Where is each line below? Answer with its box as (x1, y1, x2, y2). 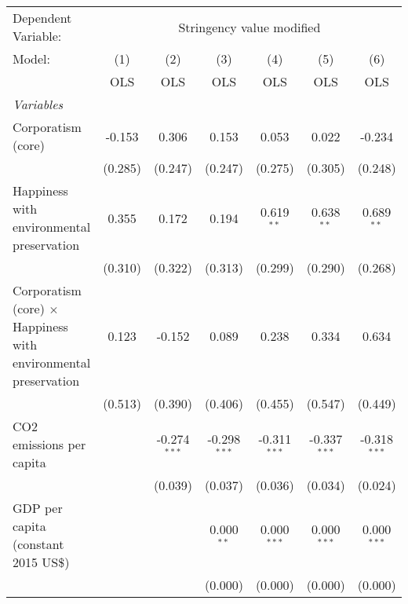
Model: (13, 49, 51, 68)
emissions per (13, 435, 86, 453)
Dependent (13, 9, 72, 27)
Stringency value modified (178, 17, 321, 36)
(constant (13, 535, 64, 553)
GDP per (13, 499, 63, 517)
